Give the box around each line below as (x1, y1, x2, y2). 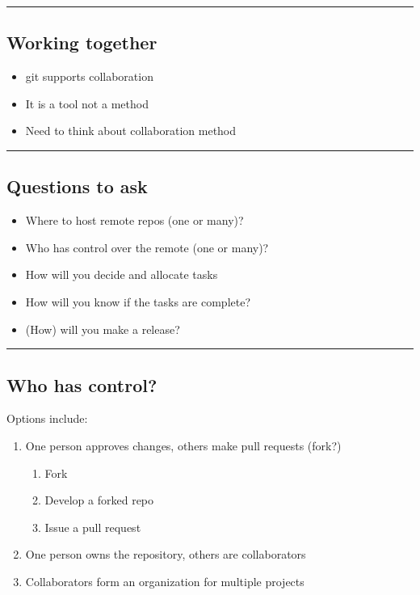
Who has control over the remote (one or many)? (25, 238, 269, 255)
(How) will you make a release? (25, 320, 180, 337)
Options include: (6, 410, 88, 427)
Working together (6, 30, 157, 55)
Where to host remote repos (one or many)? (25, 212, 244, 229)
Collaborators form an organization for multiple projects (25, 572, 304, 589)
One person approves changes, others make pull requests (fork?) (25, 437, 342, 454)
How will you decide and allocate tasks (25, 266, 218, 283)
